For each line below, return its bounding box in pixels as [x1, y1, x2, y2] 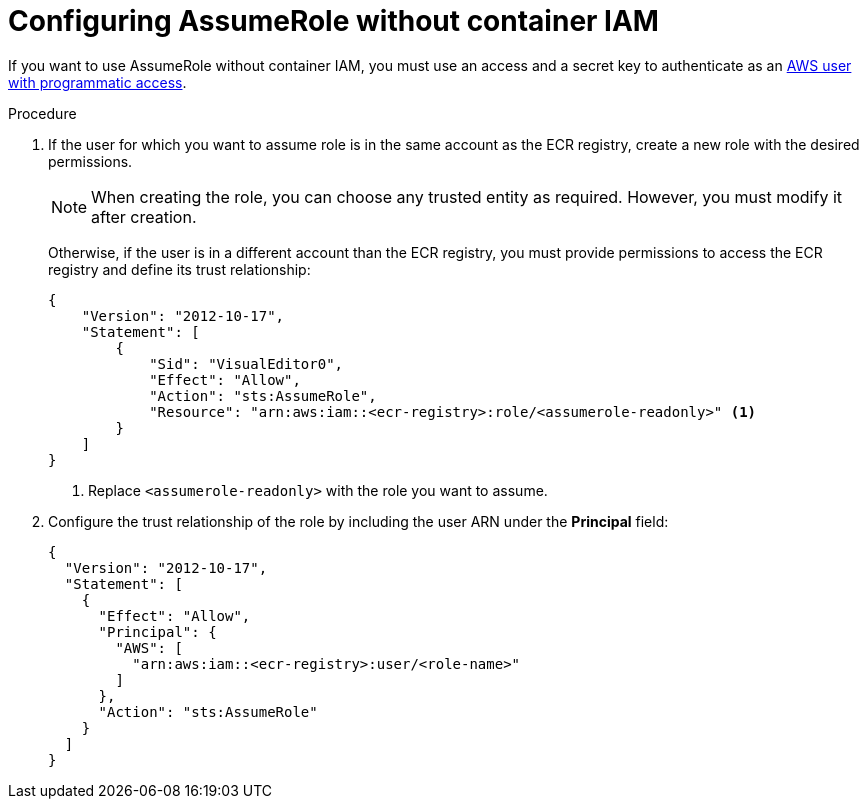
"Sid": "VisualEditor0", [149, 355, 344, 372]
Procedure [8, 104, 77, 122]
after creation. [91, 206, 197, 227]
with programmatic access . [8, 73, 187, 91]
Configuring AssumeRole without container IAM [8, 4, 659, 38]
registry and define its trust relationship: [48, 260, 311, 278]
